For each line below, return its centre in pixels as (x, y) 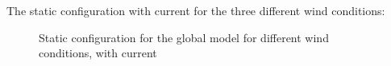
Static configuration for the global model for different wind (184, 37)
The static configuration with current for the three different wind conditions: (196, 10)
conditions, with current (98, 53)
